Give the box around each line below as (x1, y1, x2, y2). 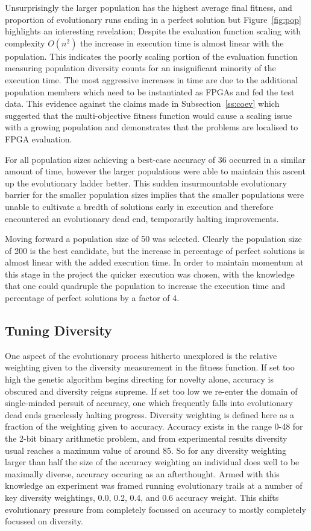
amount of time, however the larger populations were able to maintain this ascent (5, 165, 306, 177)
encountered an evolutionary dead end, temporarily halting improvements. (5, 212, 279, 224)
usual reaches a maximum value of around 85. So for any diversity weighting (5, 444, 287, 456)
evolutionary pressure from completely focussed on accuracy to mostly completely (5, 503, 306, 515)
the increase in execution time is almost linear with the (80, 36, 284, 49)
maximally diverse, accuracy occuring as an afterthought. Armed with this (5, 467, 280, 480)
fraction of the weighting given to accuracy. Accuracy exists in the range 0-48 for (5, 420, 303, 433)
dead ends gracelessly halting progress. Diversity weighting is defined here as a (5, 408, 295, 421)
